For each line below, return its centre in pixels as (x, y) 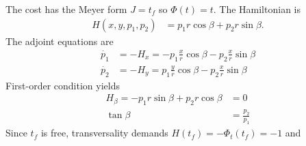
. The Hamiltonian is (257, 9)
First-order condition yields (63, 85)
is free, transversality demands (104, 133)
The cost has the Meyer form (66, 9)
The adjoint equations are (60, 41)
